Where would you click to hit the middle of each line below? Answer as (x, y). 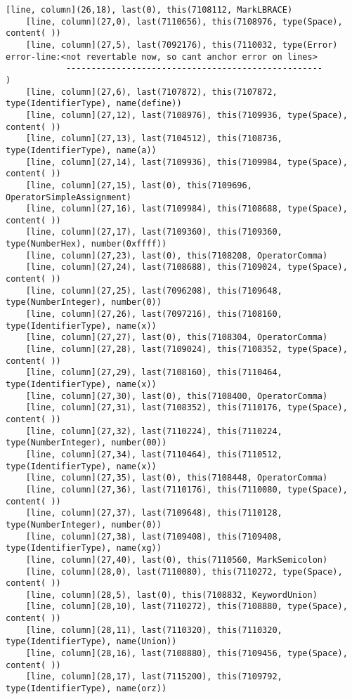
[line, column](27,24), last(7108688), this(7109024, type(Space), (187, 267)
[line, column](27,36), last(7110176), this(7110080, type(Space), (187, 489)
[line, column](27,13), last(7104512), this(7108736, (154, 139)
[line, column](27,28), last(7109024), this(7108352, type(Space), (187, 349)
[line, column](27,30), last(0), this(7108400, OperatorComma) (177, 396)
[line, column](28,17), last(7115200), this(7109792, (154, 677)
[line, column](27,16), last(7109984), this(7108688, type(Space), (187, 209)
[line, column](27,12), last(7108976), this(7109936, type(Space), (187, 115)
